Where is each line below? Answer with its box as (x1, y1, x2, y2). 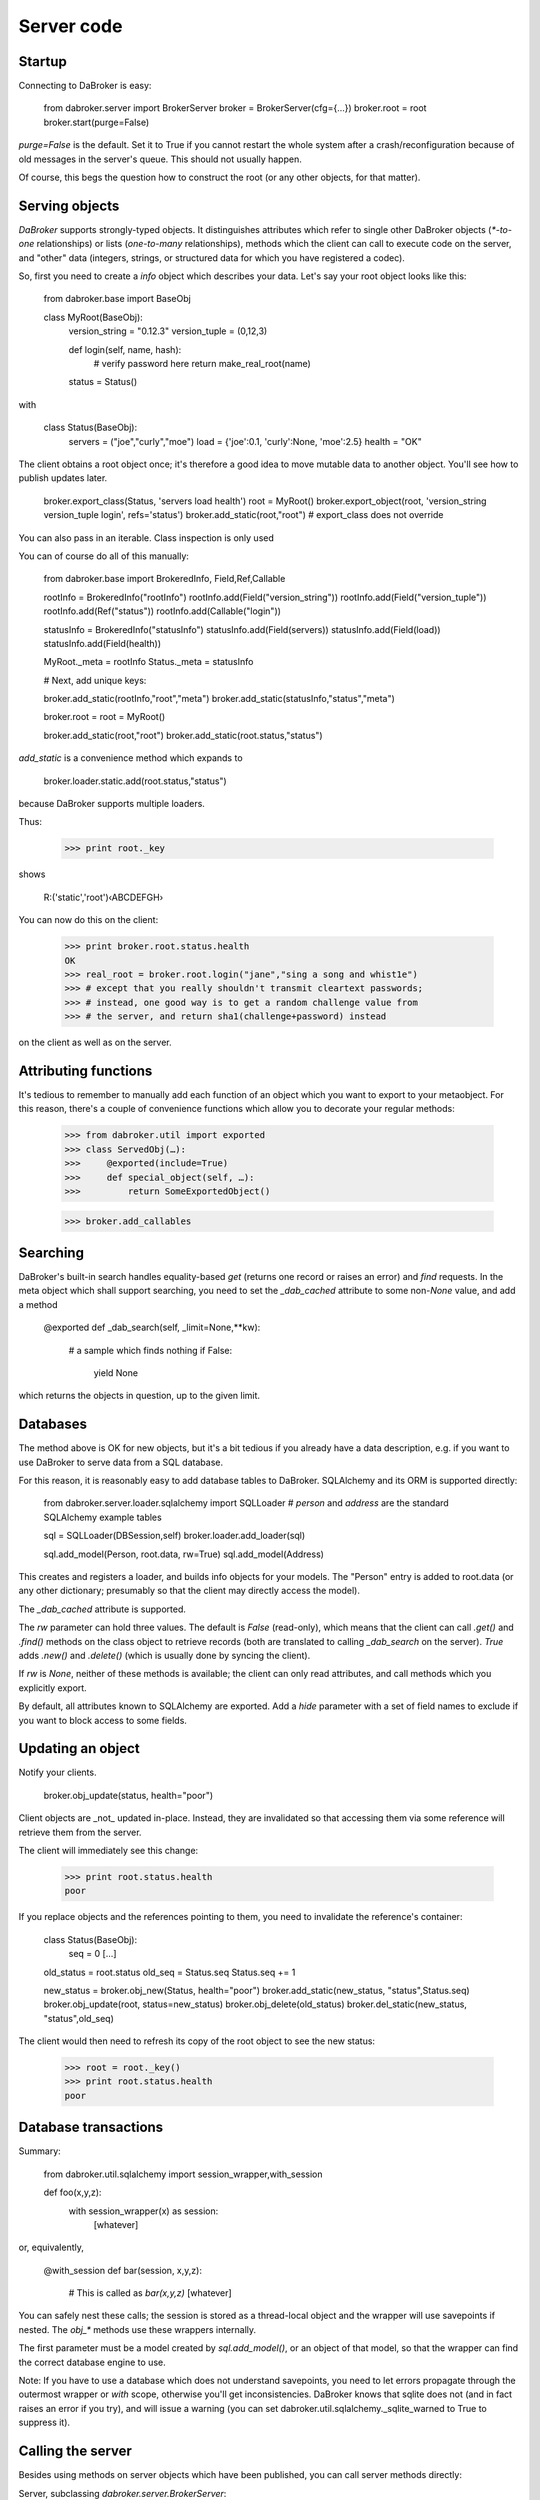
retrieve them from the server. (18, 1826, 142, 1838)
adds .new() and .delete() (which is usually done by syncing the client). (18, 1649, 311, 1661)
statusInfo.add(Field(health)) (43, 637, 162, 649)
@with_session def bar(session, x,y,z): (43, 2264, 202, 2276)
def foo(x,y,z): (43, 2186, 102, 2199)
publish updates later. (18, 472, 108, 484)
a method (18, 1298, 59, 1310)
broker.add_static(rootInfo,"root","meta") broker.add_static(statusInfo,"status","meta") (43, 693, 395, 705)
